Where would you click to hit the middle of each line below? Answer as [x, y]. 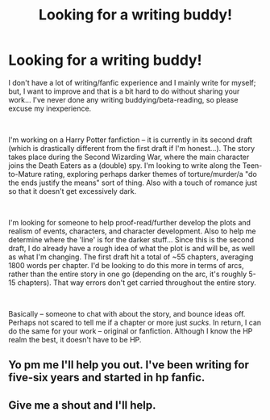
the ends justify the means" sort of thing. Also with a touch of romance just [133, 183]
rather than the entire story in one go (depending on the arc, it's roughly [128, 274]
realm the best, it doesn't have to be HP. [75, 339]
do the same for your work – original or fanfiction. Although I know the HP [131, 331]
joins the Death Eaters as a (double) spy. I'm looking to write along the [125, 165]
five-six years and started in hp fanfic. [107, 378]
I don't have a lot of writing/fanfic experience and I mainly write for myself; [132, 82]
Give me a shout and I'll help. [82, 405]
